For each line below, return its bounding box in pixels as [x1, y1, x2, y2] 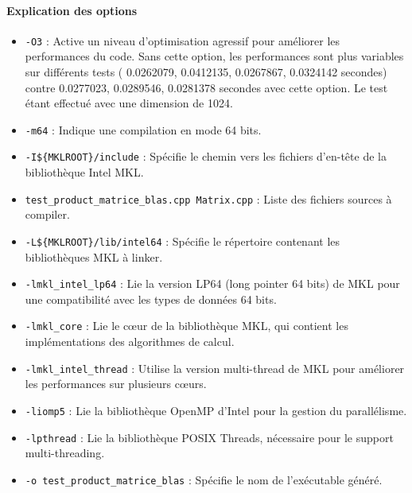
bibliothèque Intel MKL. [25, 164, 144, 181]
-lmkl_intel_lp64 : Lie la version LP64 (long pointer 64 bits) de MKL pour [25, 275, 400, 292]
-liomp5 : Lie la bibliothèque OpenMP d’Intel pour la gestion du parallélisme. [25, 402, 407, 418]
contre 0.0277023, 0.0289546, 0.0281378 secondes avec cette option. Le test [25, 79, 388, 95]
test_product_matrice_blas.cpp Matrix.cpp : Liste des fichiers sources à [25, 190, 392, 207]
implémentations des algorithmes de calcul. [25, 333, 235, 350]
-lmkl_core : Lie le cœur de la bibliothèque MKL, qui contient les [25, 317, 348, 334]
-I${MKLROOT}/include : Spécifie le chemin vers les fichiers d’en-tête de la [25, 148, 387, 165]
